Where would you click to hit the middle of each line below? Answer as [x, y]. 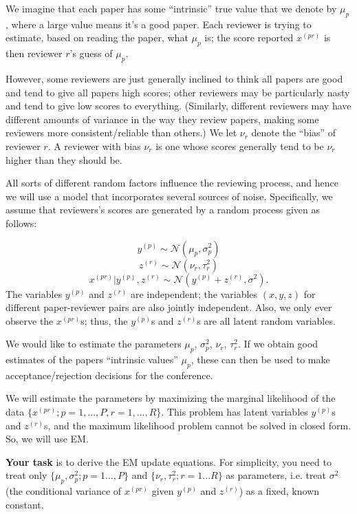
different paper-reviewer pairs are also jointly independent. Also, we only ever [169, 307]
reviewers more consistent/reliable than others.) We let [121, 132]
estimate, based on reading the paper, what [97, 38]
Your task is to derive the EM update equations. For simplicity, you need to [169, 461]
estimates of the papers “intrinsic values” [92, 360]
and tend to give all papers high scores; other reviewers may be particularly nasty [178, 92]
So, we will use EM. [47, 439]
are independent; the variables [194, 293]
